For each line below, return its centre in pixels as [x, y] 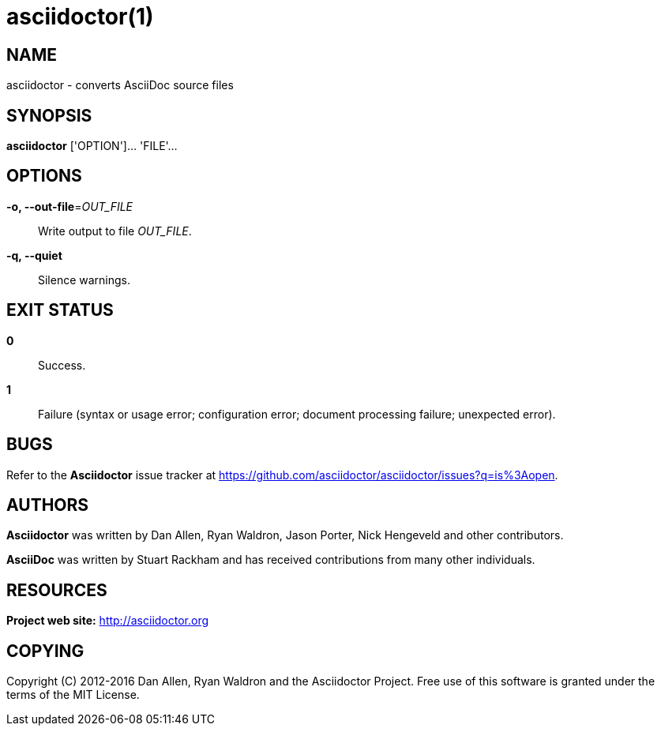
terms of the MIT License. [73, 695]
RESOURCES [57, 590]
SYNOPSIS [49, 115]
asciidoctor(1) [80, 17]
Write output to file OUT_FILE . [115, 231]
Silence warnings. [85, 280]
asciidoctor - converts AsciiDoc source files [120, 85]
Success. [62, 365]
